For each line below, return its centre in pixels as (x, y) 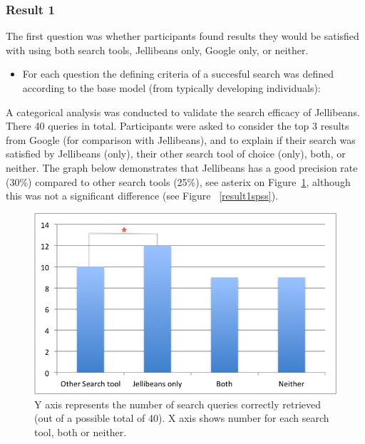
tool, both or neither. (81, 432)
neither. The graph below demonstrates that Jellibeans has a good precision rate (182, 167)
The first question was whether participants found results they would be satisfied (182, 36)
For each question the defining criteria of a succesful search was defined (178, 74)
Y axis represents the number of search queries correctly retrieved (178, 404)
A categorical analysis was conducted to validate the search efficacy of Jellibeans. (183, 112)
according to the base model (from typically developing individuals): (171, 88)
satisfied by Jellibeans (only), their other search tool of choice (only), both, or (176, 154)
